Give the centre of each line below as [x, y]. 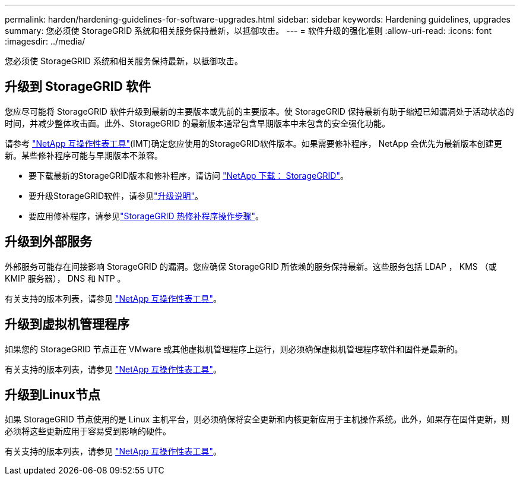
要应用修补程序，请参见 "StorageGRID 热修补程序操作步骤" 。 [146, 216]
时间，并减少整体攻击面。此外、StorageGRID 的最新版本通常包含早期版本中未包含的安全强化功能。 [197, 123]
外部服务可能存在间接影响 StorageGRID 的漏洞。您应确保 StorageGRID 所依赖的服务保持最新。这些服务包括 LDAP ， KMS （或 [251, 266]
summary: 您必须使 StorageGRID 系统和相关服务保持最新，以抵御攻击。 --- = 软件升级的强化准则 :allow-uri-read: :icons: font [248, 31]
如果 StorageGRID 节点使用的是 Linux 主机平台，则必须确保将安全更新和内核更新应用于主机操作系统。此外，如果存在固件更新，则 [257, 419]
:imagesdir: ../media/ [45, 41]
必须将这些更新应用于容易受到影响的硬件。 [88, 431]
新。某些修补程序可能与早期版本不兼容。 [84, 155]
